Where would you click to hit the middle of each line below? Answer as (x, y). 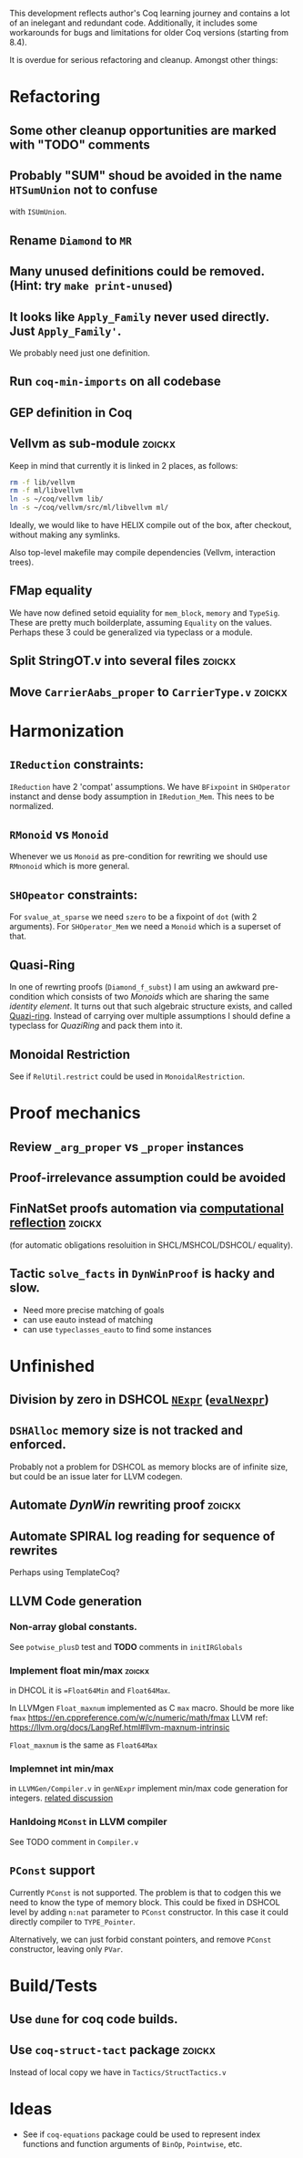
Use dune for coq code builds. (94, 2019)
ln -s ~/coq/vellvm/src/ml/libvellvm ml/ (89, 508)
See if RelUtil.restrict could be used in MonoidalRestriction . (127, 1076)
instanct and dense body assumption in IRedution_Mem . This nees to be (142, 796)
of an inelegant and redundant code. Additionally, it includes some (133, 23)
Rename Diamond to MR (71, 240)
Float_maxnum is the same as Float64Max (83, 1745)
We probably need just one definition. (80, 353)
